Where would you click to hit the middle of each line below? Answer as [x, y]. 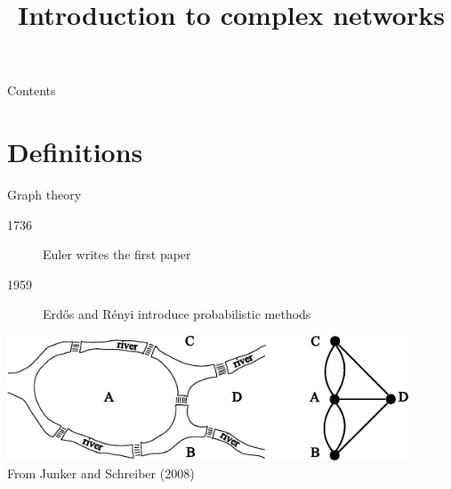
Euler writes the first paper [117, 254]
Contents [32, 90]
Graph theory [44, 195]
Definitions [75, 152]
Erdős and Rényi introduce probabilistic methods [177, 314]
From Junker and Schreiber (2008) [101, 473]
